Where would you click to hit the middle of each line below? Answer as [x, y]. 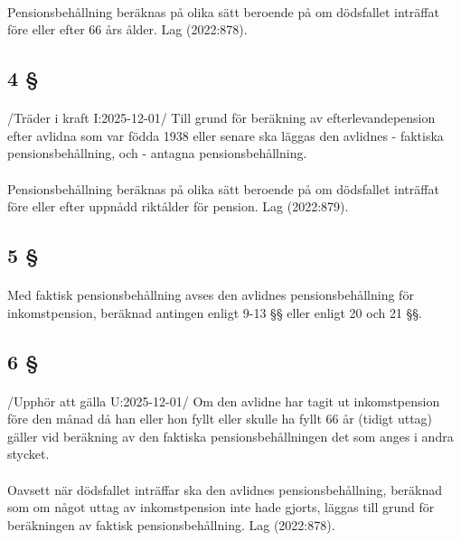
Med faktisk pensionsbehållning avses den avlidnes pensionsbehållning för [211, 295]
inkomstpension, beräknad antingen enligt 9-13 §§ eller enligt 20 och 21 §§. [215, 312]
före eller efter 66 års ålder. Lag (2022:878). [127, 29]
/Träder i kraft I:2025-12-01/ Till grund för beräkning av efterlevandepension [221, 118]
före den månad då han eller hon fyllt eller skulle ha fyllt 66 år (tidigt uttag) [220, 419]
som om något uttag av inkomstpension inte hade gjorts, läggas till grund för [221, 507]
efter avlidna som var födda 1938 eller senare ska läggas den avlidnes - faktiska [226, 135]
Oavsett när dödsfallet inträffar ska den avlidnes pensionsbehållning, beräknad [225, 489]
